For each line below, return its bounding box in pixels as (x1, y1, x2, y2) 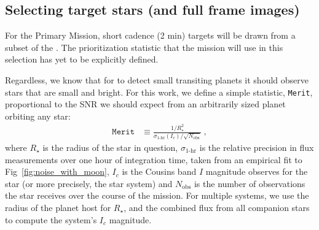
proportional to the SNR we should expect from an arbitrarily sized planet (5, 98, 286, 110)
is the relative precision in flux (199, 141, 314, 154)
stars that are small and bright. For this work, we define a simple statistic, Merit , (5, 85, 313, 98)
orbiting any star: (5, 109, 71, 122)
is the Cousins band (122, 165, 197, 178)
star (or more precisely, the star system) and (5, 177, 173, 190)
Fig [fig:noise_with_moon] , (5, 165, 109, 178)
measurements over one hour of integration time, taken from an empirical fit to (5, 153, 302, 166)
